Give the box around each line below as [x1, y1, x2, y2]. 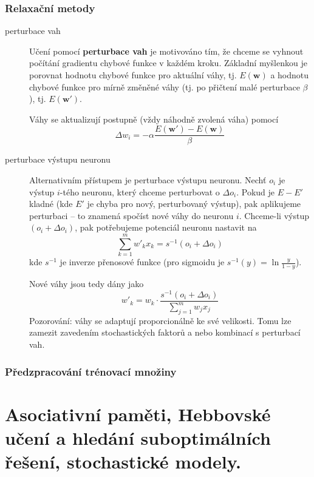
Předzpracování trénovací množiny [5, 364, 177, 379]
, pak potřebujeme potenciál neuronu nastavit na [75, 221, 257, 234]
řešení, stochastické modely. [5, 449, 241, 474]
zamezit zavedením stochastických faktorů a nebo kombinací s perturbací [29, 326, 301, 339]
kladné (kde [29, 197, 73, 210]
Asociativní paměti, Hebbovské [5, 401, 271, 426]
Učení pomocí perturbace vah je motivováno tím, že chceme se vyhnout [29, 44, 304, 57]
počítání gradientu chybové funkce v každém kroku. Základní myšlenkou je [29, 56, 307, 69]
